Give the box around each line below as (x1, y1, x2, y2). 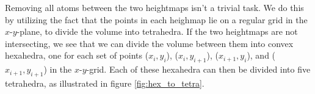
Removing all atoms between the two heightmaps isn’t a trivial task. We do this (5, 1, 304, 13)
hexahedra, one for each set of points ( (5, 49, 149, 62)
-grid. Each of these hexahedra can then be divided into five (86, 63, 311, 76)
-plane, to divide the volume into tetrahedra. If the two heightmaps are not (16, 25, 298, 38)
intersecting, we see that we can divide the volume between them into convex (5, 37, 294, 49)
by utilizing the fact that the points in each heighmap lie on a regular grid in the (5, 13, 308, 26)
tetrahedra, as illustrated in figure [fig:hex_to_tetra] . (5, 76, 205, 89)
